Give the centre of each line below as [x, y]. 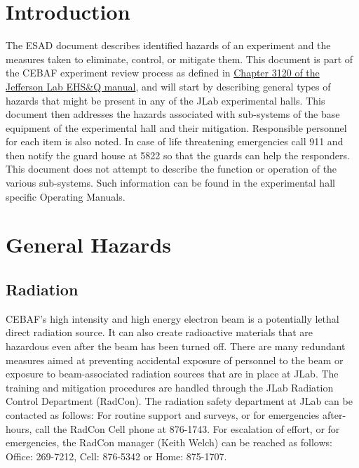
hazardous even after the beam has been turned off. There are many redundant [176, 346]
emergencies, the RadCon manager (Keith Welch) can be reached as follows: [169, 442]
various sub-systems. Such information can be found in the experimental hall [170, 183]
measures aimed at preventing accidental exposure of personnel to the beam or [175, 360]
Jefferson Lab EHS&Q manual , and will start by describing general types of [168, 86]
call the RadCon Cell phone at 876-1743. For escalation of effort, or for [188, 428]
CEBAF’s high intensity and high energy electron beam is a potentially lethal [172, 318]
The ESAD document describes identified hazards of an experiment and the [168, 45]
